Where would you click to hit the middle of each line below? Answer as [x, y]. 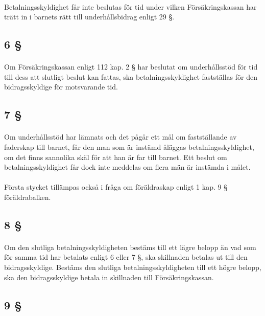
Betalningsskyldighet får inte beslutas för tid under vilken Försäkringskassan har [130, 6]
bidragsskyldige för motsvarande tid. [61, 87]
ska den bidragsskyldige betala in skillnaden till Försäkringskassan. [109, 277]
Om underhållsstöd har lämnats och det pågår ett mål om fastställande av [121, 137]
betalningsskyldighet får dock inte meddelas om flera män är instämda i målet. [127, 167]
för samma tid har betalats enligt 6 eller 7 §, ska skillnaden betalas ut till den [126, 257]
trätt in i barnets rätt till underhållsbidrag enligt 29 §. [89, 17]
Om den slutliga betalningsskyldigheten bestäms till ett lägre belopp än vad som [130, 247]
